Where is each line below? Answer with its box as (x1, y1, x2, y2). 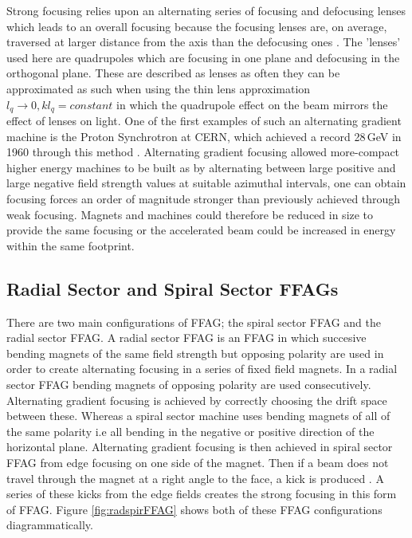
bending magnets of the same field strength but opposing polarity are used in (6, 344, 384, 361)
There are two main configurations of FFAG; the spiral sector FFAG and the (6, 313, 382, 330)
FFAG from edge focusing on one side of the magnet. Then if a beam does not (6, 454, 389, 470)
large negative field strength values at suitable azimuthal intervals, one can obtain (6, 175, 406, 191)
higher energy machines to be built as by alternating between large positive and (6, 159, 396, 175)
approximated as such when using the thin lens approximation (6, 80, 311, 96)
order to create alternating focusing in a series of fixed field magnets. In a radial (6, 360, 398, 377)
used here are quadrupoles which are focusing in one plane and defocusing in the (6, 49, 400, 65)
